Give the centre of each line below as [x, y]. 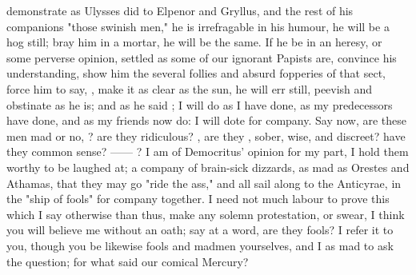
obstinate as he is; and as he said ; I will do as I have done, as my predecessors [200, 104]
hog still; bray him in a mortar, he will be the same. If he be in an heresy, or [194, 42]
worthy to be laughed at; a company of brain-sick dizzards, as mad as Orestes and [208, 167]
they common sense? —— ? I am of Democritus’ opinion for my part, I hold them [208, 151]
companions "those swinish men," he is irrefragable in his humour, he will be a [198, 26]
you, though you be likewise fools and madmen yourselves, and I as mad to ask [200, 245]
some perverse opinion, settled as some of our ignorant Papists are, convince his [202, 57]
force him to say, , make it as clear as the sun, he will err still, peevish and [190, 88]
